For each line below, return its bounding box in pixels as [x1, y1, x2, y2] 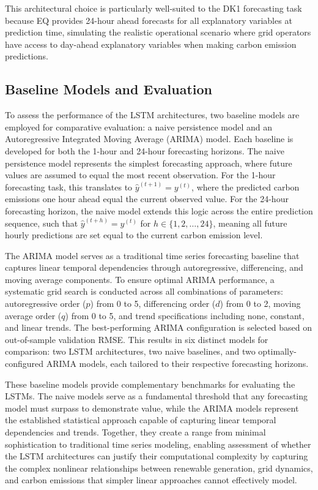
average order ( [5, 309, 62, 322]
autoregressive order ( [5, 297, 86, 310]
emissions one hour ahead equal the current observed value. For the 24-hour [5, 192, 289, 205]
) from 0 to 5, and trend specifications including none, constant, [65, 309, 305, 322]
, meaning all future [213, 216, 287, 229]
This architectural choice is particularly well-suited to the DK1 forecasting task [5, 2, 302, 14]
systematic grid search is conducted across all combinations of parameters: [5, 285, 283, 298]
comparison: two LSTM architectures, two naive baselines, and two [5, 345, 256, 358]
